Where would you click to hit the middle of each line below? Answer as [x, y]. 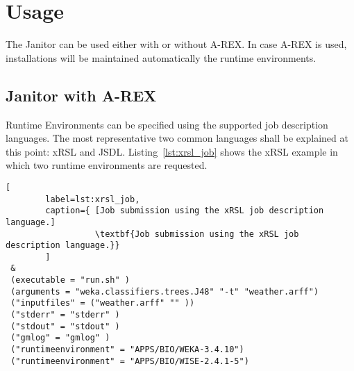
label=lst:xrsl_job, [93, 199]
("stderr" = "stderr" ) [65, 315]
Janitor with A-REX [81, 95]
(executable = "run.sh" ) [70, 280]
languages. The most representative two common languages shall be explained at [177, 138]
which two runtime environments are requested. [107, 165]
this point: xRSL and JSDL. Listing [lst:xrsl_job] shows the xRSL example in [172, 151]
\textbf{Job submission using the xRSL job [197, 234]
